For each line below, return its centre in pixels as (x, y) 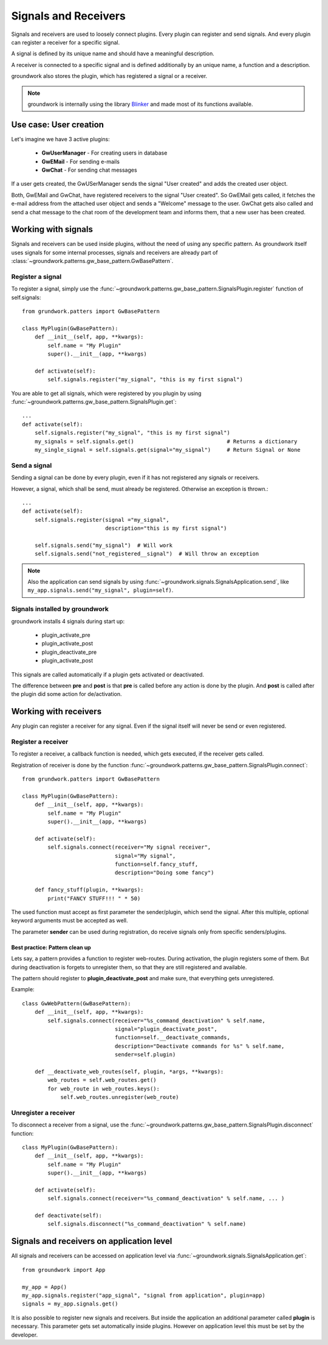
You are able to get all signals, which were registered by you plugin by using (106, 393)
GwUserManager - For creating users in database (104, 153)
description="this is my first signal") (166, 529)
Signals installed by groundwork (60, 609)
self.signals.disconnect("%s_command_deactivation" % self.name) (147, 1224)
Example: (23, 989)
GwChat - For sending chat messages (89, 170)
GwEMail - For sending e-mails (80, 161)
